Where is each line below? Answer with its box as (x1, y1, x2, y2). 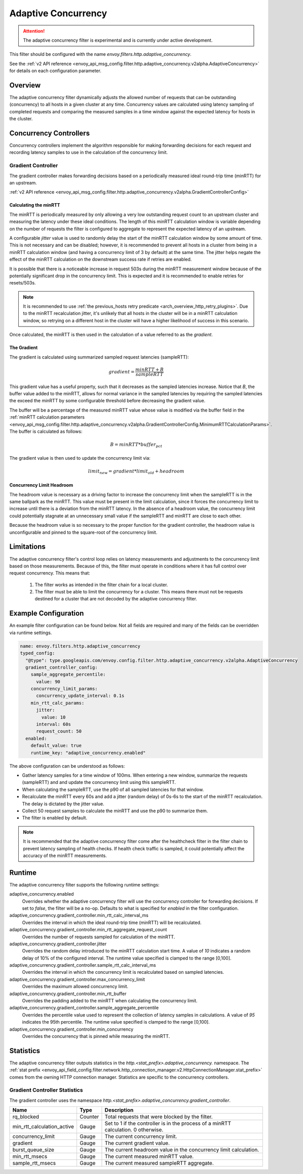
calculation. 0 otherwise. (104, 1126, 164, 1133)
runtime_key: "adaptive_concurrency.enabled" (30, 750, 146, 755)
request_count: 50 (36, 728, 82, 734)
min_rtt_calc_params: (30, 700, 85, 706)
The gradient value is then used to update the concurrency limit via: (9, 455, 150, 461)
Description (104, 1106, 134, 1114)
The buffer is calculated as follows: (9, 428, 83, 434)
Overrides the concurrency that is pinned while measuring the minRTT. (22, 1033, 170, 1039)
